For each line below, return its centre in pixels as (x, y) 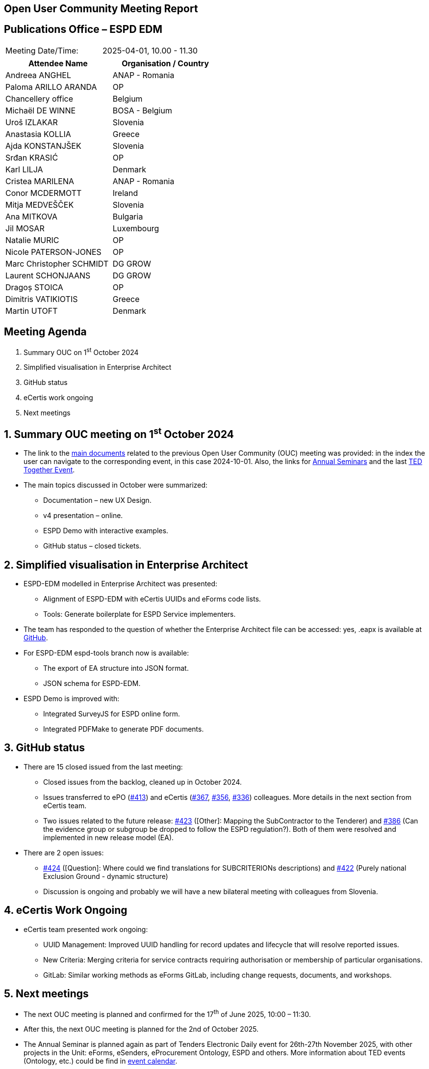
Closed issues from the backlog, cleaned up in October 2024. (143, 782)
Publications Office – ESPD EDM (83, 29)
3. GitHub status (44, 748)
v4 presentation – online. (83, 516)
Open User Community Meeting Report (101, 9)
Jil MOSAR (25, 228)
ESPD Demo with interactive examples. (106, 531)
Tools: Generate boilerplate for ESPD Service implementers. (139, 614)
